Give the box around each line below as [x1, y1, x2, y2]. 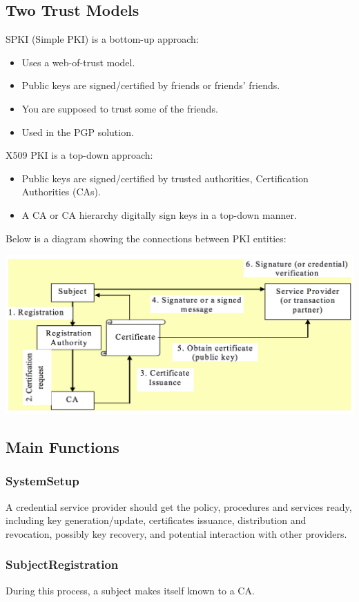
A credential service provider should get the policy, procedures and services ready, [6, 499, 352, 514]
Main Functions [6, 436, 119, 457]
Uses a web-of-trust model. [21, 55, 135, 69]
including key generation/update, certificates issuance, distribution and [6, 513, 307, 527]
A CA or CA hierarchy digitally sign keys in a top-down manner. [21, 207, 297, 222]
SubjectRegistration [6, 556, 119, 573]
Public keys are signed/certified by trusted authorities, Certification [21, 171, 309, 185]
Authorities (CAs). [21, 184, 101, 199]
